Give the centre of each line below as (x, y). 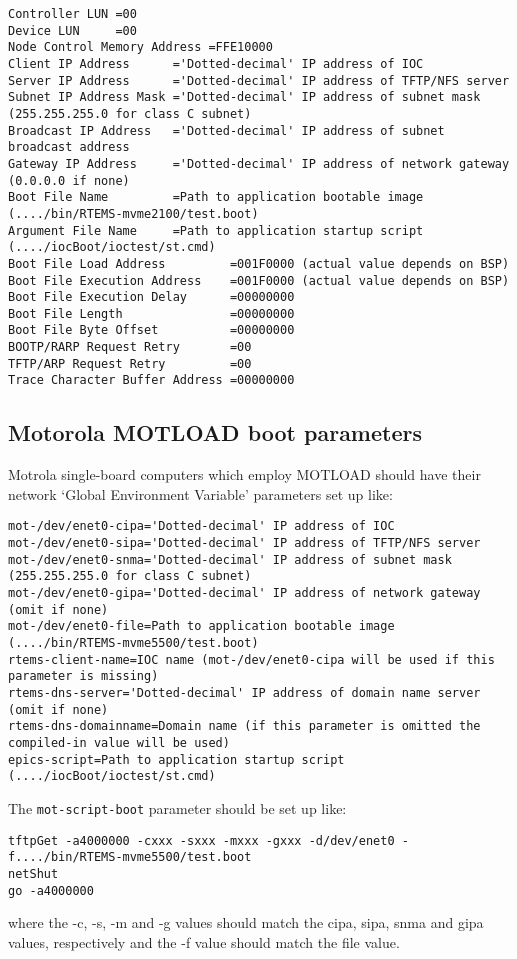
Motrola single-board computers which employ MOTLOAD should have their (244, 474)
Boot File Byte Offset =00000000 (151, 330)
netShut (33, 873)
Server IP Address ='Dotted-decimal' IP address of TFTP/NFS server (259, 80)
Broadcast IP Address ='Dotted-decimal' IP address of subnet (226, 130)
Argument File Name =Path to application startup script (216, 230)
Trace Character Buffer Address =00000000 (151, 380)
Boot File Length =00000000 (151, 313)
